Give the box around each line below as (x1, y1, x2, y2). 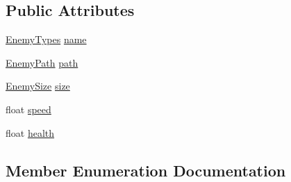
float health (6, 125, 55, 140)
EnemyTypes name (6, 32, 87, 47)
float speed (6, 101, 51, 116)
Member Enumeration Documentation (6, 159, 286, 181)
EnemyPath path (6, 55, 78, 69)
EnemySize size (6, 78, 70, 93)
